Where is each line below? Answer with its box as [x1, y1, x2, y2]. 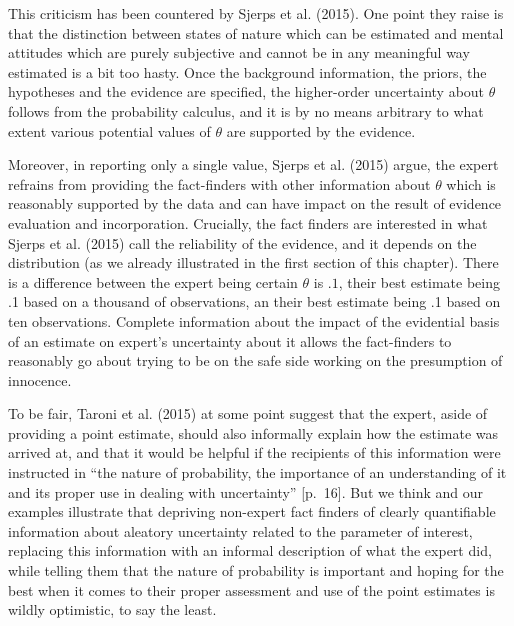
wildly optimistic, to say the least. [8, 599, 217, 620]
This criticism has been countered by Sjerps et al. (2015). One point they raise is [8, 3, 504, 23]
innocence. [8, 369, 72, 390]
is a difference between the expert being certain [8, 271, 298, 292]
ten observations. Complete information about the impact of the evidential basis [8, 310, 500, 331]
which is [446, 173, 496, 194]
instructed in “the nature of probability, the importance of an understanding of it [8, 462, 507, 483]
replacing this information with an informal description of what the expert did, [8, 540, 492, 561]
